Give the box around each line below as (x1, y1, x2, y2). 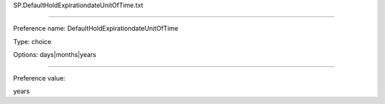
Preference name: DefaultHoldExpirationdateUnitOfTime (13, 24, 178, 33)
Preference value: (13, 73, 66, 82)
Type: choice (13, 37, 51, 46)
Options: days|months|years (13, 51, 96, 59)
